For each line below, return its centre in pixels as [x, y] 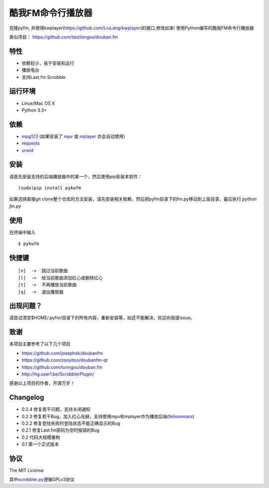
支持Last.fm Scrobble [44, 77]
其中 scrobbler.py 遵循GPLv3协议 [42, 480]
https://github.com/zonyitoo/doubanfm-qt [65, 360]
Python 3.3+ [34, 110]
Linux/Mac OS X [38, 103]
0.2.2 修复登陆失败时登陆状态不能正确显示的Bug [71, 423]
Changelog [27, 398]
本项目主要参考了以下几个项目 [40, 344]
